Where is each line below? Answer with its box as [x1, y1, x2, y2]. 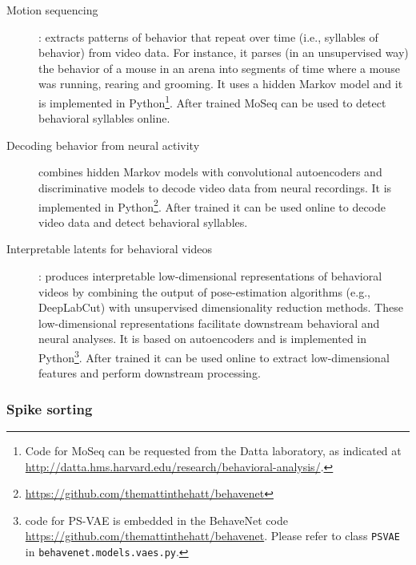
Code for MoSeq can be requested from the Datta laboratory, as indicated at [25, 442, 402, 459]
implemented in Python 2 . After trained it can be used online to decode [38, 196, 386, 215]
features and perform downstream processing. [38, 365, 261, 381]
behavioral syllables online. [38, 110, 170, 127]
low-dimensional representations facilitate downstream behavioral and [38, 314, 380, 331]
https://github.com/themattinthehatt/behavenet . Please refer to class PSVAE [25, 527, 400, 544]
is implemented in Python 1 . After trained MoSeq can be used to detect [38, 91, 386, 111]
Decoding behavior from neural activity [6, 136, 200, 153]
